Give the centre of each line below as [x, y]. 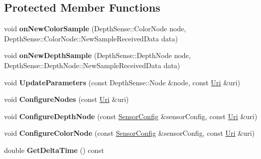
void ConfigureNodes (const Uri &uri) [67, 99]
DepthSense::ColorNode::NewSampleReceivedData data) [91, 38]
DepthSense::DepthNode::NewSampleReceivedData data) [92, 65]
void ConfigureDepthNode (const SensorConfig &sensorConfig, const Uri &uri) [131, 116]
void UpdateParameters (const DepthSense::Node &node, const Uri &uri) [122, 82]
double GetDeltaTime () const [54, 150]
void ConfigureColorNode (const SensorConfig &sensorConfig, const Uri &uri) [129, 133]
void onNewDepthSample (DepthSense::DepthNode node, [97, 55]
